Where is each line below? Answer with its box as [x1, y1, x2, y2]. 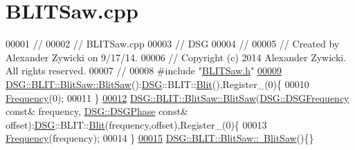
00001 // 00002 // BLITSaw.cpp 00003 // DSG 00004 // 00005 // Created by [6, 36, 340, 51]
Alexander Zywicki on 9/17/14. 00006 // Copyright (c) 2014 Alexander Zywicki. [6, 50, 347, 64]
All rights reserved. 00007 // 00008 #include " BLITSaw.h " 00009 [6, 63, 282, 78]
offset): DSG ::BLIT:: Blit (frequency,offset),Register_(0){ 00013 [6, 117, 267, 131]
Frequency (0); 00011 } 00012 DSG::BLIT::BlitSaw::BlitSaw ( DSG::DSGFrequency [6, 90, 349, 105]
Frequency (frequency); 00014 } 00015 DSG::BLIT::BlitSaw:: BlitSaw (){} [6, 131, 314, 145]
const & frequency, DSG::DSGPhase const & [6, 104, 189, 118]
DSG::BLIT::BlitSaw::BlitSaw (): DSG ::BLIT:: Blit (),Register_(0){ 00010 [6, 76, 309, 91]
